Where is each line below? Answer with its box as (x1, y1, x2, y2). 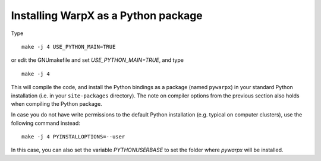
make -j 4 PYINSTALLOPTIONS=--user (21, 134, 125, 140)
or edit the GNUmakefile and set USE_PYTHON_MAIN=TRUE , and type (11, 56, 184, 64)
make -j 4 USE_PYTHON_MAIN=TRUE (21, 43, 116, 50)
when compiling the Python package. (11, 100, 102, 107)
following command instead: (11, 119, 80, 127)
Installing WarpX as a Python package (11, 9, 203, 22)
